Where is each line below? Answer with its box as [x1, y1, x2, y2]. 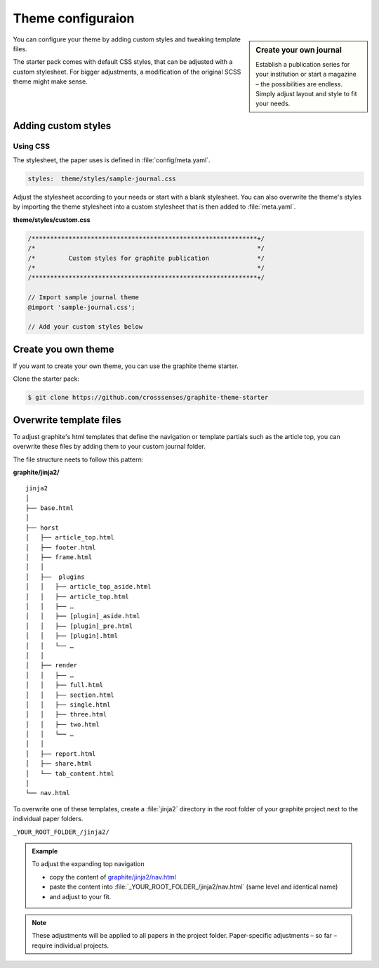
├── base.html [25, 504, 74, 512]
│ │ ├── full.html [25, 681, 104, 689]
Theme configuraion [13, 11, 135, 26]
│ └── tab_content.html [25, 769, 115, 778]
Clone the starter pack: [13, 374, 80, 383]
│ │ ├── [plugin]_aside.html [25, 612, 140, 620]
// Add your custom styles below [27, 323, 143, 331]
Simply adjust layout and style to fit [255, 89, 357, 98]
